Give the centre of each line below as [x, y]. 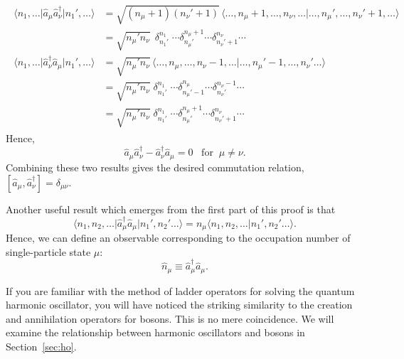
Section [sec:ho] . [41, 347]
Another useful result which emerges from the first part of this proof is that [171, 209]
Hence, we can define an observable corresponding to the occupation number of [178, 238]
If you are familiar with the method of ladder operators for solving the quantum [180, 290]
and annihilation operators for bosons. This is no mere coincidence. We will [170, 318]
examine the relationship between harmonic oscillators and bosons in [155, 332]
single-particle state [48, 251]
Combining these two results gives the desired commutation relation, [155, 167]
